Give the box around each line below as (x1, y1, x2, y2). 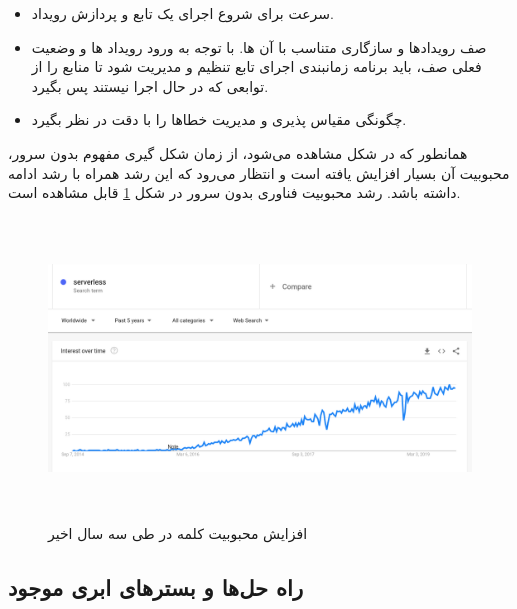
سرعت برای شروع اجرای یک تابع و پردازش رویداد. (31, 3, 334, 23)
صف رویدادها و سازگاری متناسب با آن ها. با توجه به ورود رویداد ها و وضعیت (31, 36, 487, 57)
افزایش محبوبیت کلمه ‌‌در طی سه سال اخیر (48, 522, 308, 543)
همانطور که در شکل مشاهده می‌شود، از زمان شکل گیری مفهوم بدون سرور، (8, 142, 468, 163)
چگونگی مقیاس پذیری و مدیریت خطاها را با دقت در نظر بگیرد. (31, 109, 407, 130)
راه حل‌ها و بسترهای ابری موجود (8, 571, 304, 602)
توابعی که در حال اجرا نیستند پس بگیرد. (31, 75, 269, 96)
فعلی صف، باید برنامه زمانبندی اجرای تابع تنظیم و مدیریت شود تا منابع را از (31, 56, 482, 77)
